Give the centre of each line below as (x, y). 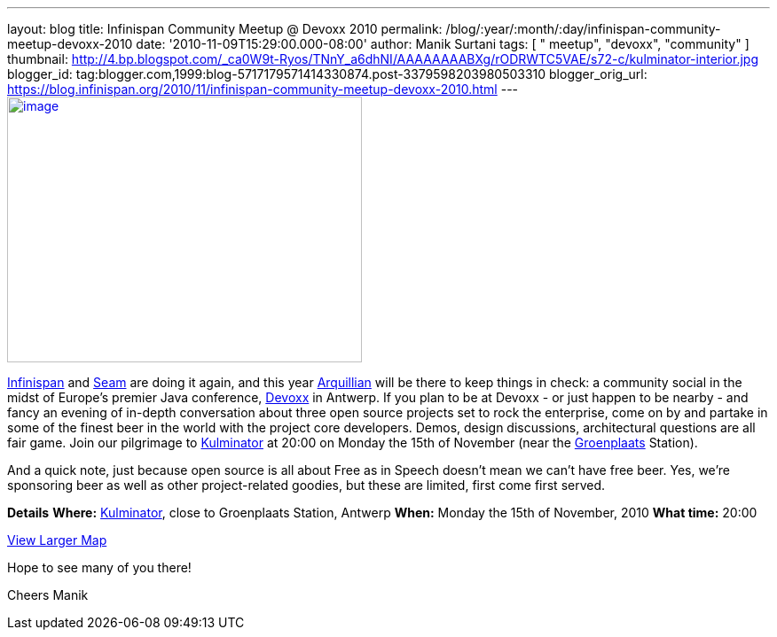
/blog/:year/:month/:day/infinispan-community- (583, 29)
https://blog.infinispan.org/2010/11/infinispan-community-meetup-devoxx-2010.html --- (263, 89)
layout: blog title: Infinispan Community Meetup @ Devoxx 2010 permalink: (225, 29)
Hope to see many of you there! (99, 567)
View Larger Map (57, 540)
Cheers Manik (48, 595)
